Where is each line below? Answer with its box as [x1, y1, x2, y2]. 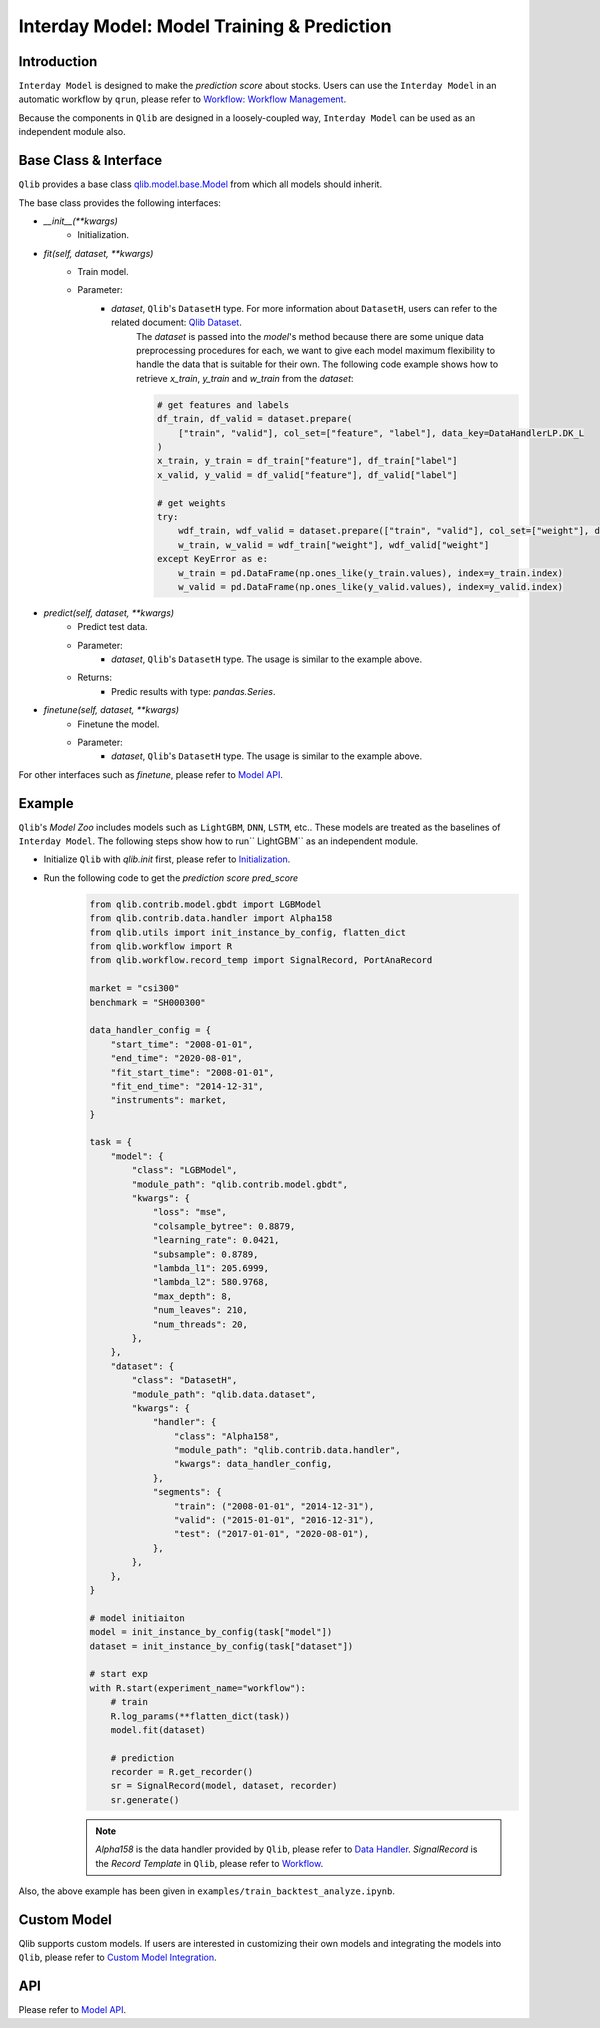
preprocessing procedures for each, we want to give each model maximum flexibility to [136, 345, 495, 357]
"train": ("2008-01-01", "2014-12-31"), [173, 1500, 375, 1512]
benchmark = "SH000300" [89, 996, 207, 1008]
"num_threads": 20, [152, 1318, 249, 1330]
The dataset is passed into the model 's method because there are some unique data [136, 330, 484, 342]
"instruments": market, [110, 1095, 227, 1106]
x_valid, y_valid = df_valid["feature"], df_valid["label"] [156, 469, 459, 480]
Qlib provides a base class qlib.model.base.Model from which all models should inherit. [18, 178, 383, 190]
